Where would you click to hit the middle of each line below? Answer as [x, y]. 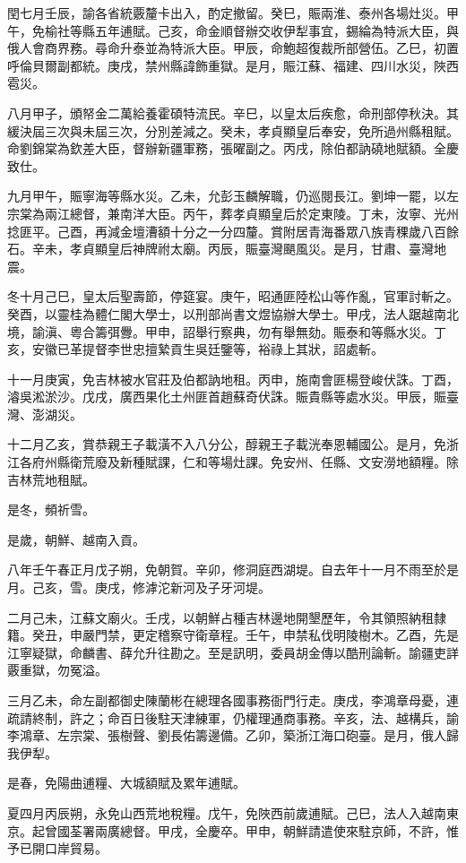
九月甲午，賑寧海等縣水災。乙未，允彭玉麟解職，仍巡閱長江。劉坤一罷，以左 [233, 196]
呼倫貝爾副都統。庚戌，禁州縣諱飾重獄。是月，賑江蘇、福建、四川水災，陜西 [233, 65]
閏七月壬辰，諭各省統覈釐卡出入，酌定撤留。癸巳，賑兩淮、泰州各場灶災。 [227, 13]
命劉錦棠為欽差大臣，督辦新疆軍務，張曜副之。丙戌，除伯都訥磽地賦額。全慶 [233, 148]
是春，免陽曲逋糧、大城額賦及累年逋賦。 [126, 783]
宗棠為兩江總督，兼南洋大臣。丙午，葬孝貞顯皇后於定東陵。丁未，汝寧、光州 [233, 213]
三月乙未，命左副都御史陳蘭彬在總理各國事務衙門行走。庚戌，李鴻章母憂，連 [233, 700]
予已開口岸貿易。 [57, 848]
